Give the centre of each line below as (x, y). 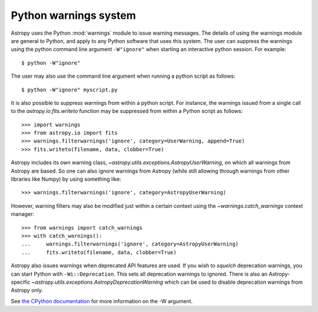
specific (21, 282)
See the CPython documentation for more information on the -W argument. (102, 301)
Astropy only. (27, 290)
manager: (23, 214)
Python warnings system (73, 15)
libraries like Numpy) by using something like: (66, 179)
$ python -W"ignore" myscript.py (69, 89)
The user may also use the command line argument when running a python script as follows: (123, 76)
